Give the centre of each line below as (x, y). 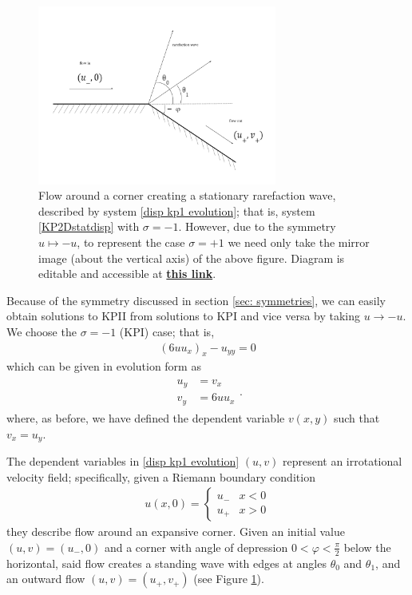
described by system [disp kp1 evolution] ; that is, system (177, 210)
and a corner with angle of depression (196, 547)
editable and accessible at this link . (127, 274)
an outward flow (46, 579)
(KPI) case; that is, (167, 331)
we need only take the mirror (299, 242)
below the (367, 547)
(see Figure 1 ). (229, 579)
